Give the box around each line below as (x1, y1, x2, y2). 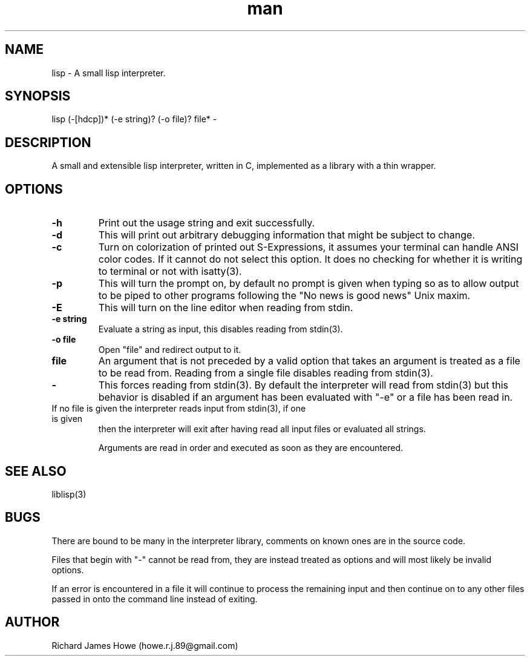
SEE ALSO (5, 463, 67, 479)
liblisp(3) (51, 488, 87, 499)
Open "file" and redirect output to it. (98, 344, 241, 355)
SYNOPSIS (5, 88, 71, 104)
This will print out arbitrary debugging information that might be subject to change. (98, 229, 476, 242)
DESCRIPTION (5, 134, 91, 150)
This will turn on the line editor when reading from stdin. (98, 301, 353, 314)
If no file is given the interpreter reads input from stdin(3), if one (51, 403, 306, 414)
